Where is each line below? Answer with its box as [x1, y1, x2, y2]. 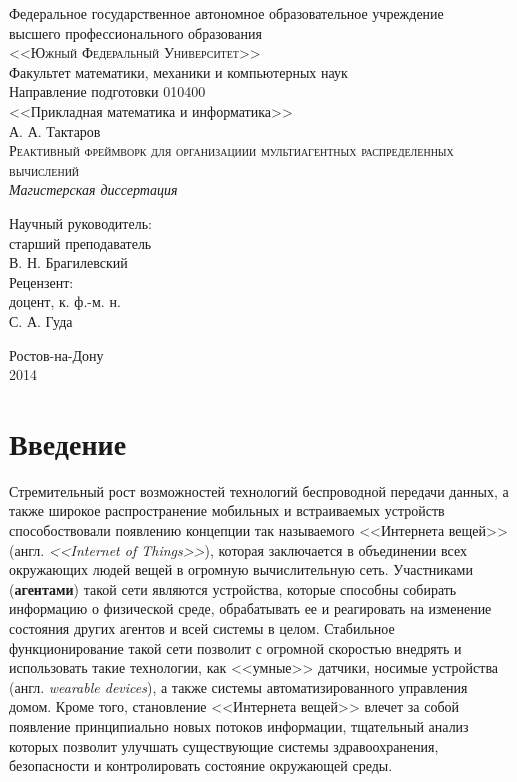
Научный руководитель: [9, 212, 152, 233]
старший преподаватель [9, 232, 152, 253]
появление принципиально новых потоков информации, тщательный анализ [9, 715, 469, 736]
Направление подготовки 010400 [9, 81, 206, 102]
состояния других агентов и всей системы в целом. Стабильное [9, 617, 395, 638]
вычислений [9, 159, 80, 180]
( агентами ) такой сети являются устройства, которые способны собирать [9, 578, 457, 599]
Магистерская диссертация [9, 179, 178, 200]
